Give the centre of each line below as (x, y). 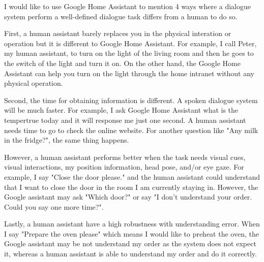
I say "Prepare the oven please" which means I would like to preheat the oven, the (131, 233)
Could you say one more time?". (54, 206)
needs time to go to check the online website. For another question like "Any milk (131, 130)
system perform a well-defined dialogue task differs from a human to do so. (121, 16)
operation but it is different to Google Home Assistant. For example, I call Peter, (130, 43)
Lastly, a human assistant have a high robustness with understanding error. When (132, 224)
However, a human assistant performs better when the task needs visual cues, (125, 157)
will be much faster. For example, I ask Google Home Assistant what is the (121, 110)
